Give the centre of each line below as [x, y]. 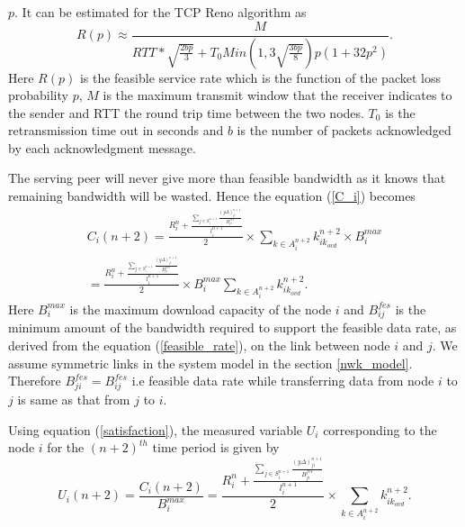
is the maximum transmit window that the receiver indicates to [277, 95]
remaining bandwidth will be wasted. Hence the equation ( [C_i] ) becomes [212, 196]
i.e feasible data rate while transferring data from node [283, 381]
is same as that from [74, 399]
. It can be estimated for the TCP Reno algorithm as [161, 12]
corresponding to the [380, 429]
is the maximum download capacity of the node [201, 309]
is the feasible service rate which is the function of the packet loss [260, 77]
